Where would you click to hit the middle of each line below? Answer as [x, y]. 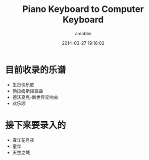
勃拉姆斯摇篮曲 [27, 91]
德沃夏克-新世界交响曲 [35, 97]
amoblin [83, 33]
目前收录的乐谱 [36, 70]
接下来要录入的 [36, 125]
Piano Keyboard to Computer [83, 9]
